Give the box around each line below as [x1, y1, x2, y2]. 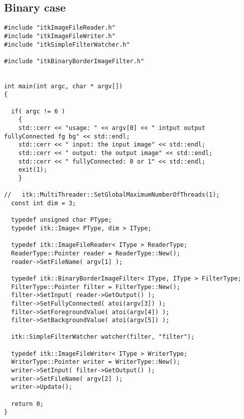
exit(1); [18, 166, 47, 174]
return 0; [11, 400, 44, 407]
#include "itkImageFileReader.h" [4, 24, 115, 32]
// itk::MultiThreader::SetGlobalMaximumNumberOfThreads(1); [4, 191, 220, 199]
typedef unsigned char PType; [11, 216, 112, 224]
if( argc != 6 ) [11, 107, 65, 115]
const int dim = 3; [11, 199, 76, 207]
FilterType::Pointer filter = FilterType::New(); [11, 283, 180, 291]
